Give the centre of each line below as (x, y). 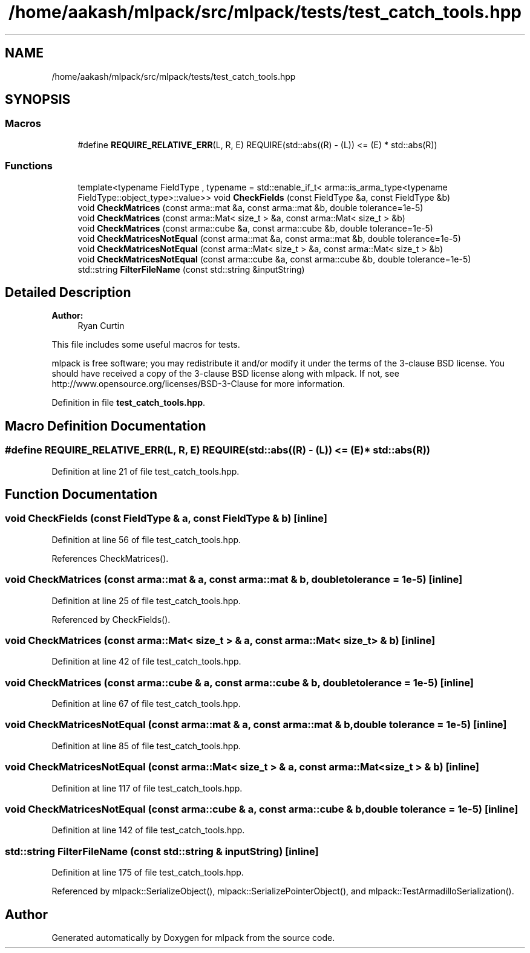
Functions (29, 166)
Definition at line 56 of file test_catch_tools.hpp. (146, 539)
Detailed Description (68, 292)
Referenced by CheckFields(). (111, 619)
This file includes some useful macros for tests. (146, 345)
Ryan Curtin (101, 326)
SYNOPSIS (38, 100)
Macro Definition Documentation (106, 426)
